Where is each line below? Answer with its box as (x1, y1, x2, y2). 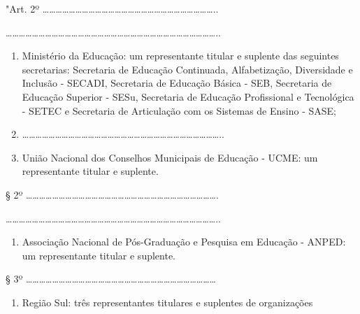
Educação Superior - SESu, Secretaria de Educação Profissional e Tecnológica (22, 89, 354, 104)
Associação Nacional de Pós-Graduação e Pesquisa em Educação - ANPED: (22, 234, 346, 249)
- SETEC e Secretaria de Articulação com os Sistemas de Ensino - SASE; (22, 103, 336, 117)
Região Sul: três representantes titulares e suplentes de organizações (22, 294, 313, 309)
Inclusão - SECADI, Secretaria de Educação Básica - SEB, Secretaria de (22, 76, 332, 90)
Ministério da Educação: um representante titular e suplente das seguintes (22, 48, 339, 63)
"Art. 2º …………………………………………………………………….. (6, 1, 219, 15)
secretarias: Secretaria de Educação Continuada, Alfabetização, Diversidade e (22, 62, 353, 76)
